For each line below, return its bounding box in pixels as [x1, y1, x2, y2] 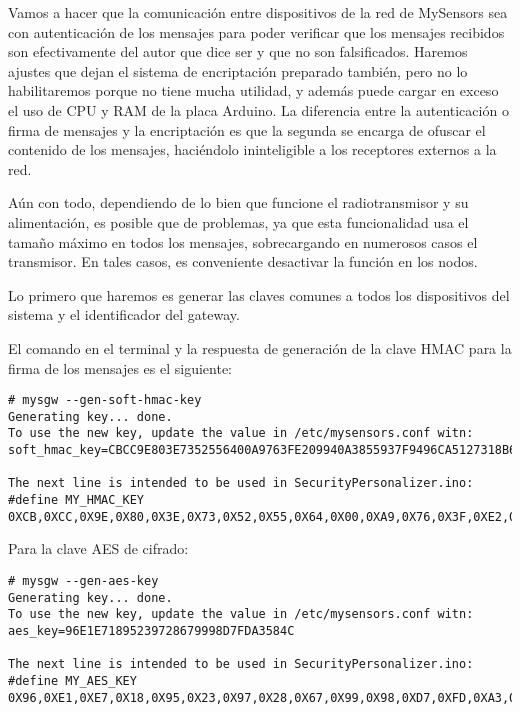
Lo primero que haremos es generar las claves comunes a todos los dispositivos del [8, 284, 510, 305]
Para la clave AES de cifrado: [8, 538, 189, 559]
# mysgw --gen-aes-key [8, 573, 159, 588]
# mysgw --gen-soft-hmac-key [8, 393, 202, 408]
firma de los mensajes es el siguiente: [8, 357, 232, 378]
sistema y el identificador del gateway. [8, 304, 240, 325]
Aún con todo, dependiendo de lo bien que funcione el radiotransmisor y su [8, 192, 469, 213]
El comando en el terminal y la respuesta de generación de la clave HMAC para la [8, 337, 512, 358]
